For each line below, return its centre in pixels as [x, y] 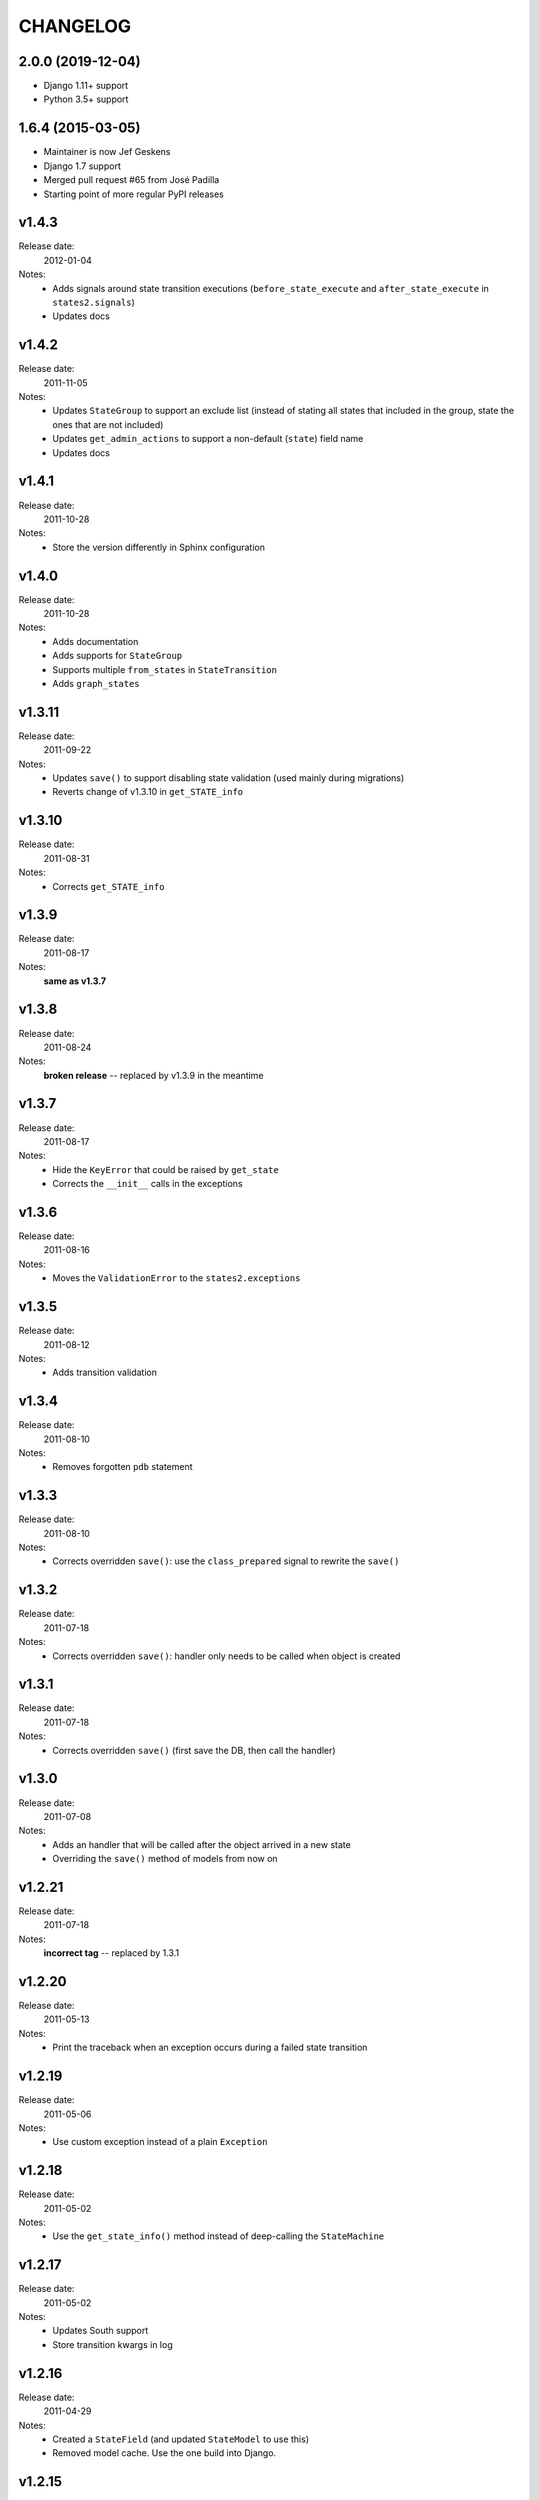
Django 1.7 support [82, 166]
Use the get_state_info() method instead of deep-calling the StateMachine [218, 2236]
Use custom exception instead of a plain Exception [160, 2142]
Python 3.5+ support [86, 99]
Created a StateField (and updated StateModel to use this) [181, 2439]
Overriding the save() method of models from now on [165, 1859]
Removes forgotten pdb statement [123, 1467]
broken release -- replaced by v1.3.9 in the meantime [153, 1075]
